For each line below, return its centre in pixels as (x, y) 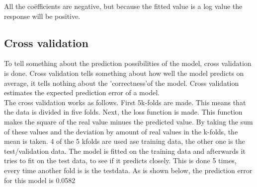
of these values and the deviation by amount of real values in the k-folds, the (121, 131)
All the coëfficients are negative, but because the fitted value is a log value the (123, 6)
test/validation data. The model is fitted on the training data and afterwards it (125, 151)
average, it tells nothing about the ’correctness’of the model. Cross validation (122, 83)
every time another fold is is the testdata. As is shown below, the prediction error (128, 170)
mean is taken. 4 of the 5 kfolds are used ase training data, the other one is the (125, 141)
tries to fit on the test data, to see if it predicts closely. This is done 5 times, (120, 160)
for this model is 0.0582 (40, 180)
